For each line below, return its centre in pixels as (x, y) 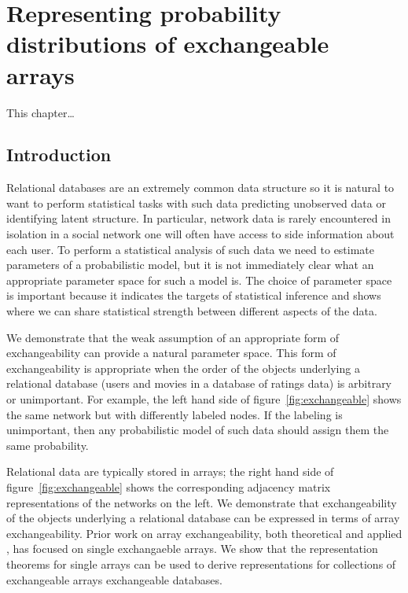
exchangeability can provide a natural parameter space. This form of (171, 353)
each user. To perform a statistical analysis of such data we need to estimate (191, 249)
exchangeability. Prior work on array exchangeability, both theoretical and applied (204, 533)
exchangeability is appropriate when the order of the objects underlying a (183, 368)
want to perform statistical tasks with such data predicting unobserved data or (196, 203)
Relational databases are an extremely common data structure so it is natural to (200, 188)
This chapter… (40, 112)
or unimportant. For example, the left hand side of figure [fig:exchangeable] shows (204, 399)
